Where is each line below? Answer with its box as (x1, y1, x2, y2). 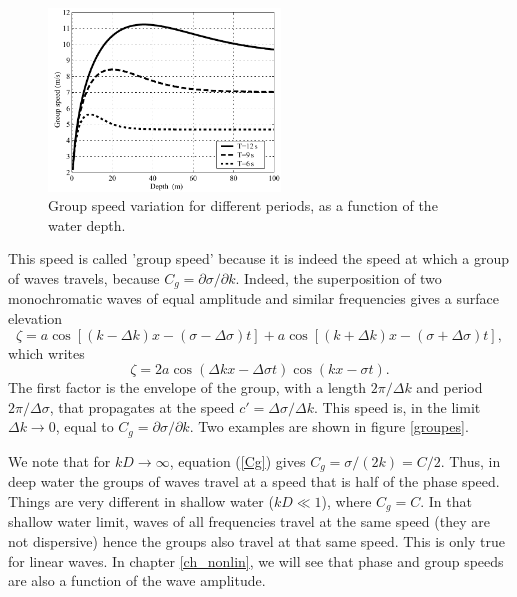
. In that (420, 490, 472, 511)
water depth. (48, 214, 126, 235)
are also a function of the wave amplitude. (8, 570, 266, 591)
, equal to (55, 416, 114, 437)
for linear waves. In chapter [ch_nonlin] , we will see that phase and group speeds (8, 550, 504, 571)
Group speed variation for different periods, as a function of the (48, 195, 438, 216)
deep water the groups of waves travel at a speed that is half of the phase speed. (8, 471, 500, 492)
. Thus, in (440, 450, 501, 471)
